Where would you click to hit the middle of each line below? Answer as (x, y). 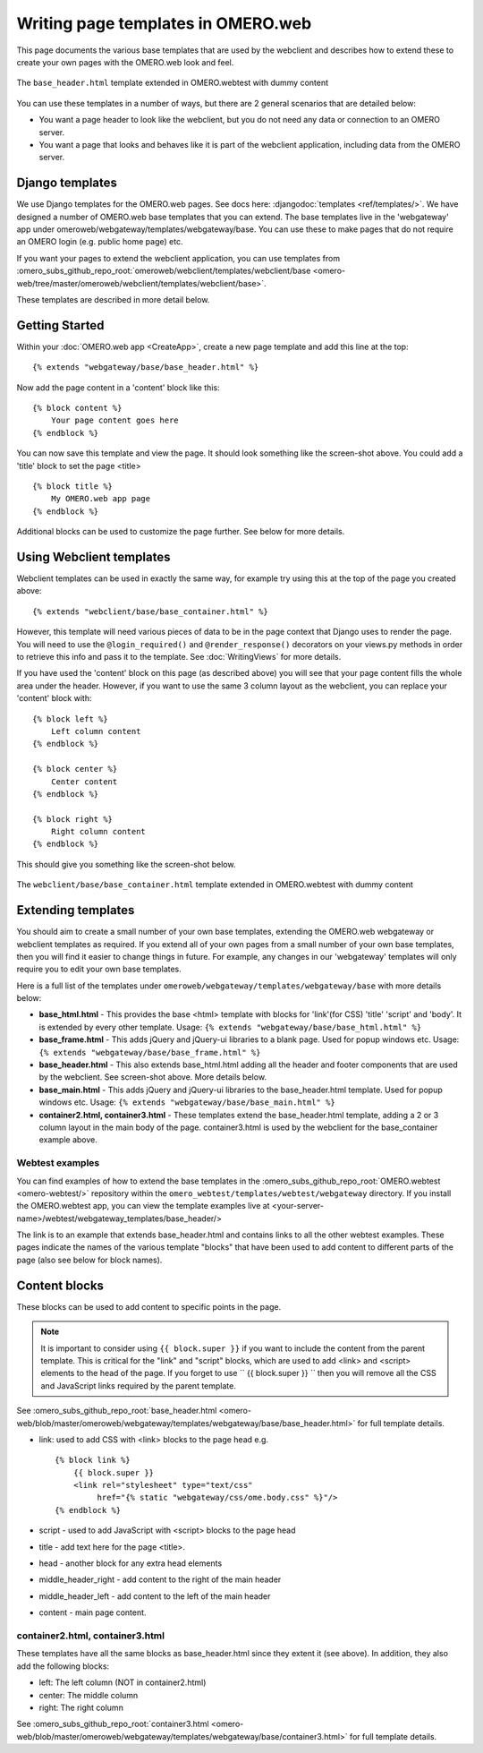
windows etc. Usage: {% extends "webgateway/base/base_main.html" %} (187, 1102)
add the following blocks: (63, 1666)
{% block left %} (70, 719)
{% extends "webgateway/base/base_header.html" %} (146, 368)
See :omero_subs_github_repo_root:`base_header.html (117, 1411)
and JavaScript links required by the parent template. (138, 1385)
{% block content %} (77, 408)
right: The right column (81, 1707)
